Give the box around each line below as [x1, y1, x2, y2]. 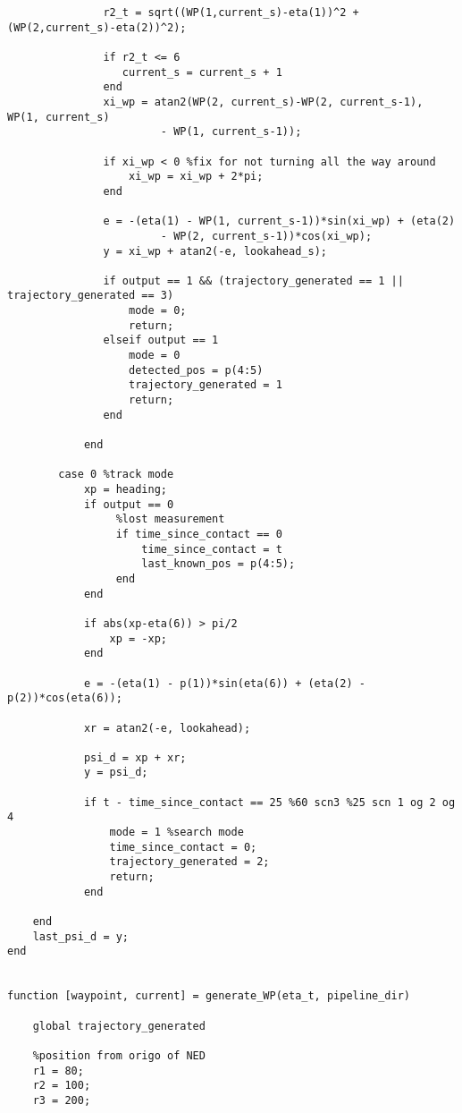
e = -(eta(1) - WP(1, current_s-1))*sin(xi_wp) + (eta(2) [103, 215, 456, 228]
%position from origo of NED [32, 1049, 206, 1062]
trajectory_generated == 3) [7, 289, 174, 302]
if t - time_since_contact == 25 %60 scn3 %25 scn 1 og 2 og [83, 795, 456, 809]
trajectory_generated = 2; [109, 855, 270, 869]
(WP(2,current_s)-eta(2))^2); [7, 21, 187, 34]
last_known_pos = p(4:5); [141, 557, 296, 571]
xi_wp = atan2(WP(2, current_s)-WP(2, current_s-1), [103, 95, 424, 108]
